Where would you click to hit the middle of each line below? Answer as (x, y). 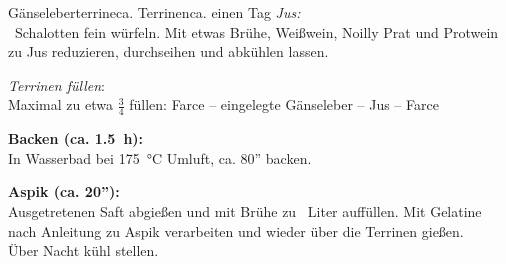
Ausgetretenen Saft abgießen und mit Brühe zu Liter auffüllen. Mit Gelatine (245, 210)
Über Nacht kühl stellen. (83, 250)
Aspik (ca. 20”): (64, 191)
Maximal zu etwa (60, 104)
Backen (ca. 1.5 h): (76, 138)
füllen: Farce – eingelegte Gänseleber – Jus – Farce (284, 104)
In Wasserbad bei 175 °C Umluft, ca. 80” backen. (160, 157)
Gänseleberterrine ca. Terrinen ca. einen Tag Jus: (154, 12)
